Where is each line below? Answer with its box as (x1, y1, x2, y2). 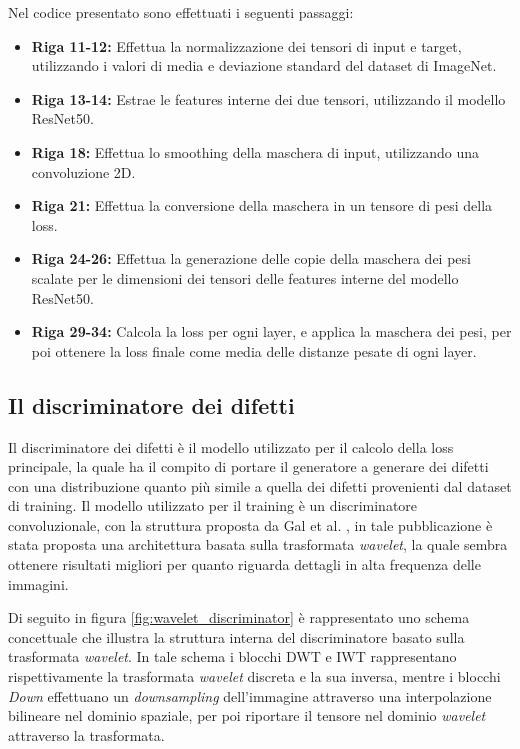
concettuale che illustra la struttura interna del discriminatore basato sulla (8, 626, 465, 647)
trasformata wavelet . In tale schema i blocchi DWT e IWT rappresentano (8, 646, 457, 667)
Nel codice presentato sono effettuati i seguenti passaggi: (8, 2, 354, 22)
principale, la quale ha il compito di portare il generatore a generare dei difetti (8, 456, 489, 477)
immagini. (8, 573, 69, 594)
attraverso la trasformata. (8, 724, 165, 745)
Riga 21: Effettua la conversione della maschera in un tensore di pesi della (31, 195, 493, 216)
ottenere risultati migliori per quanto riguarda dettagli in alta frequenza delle (8, 554, 481, 575)
